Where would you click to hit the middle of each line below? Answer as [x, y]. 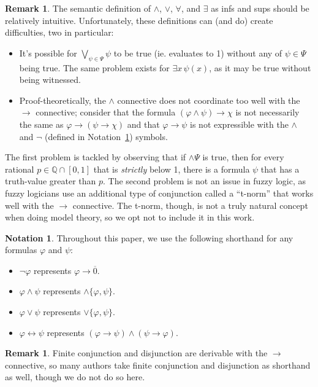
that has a [280, 169]
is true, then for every [243, 157]
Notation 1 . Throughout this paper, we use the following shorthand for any [149, 237]
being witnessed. [50, 80]
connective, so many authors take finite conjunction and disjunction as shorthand [158, 365]
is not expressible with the [239, 124]
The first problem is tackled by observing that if [96, 157]
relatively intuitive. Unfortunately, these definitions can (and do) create [139, 20]
